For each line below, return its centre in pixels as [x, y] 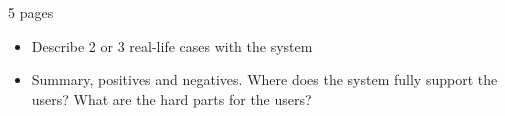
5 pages [31, 12]
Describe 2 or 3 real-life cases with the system [172, 45]
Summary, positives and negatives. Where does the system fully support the [264, 79]
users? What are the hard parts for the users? [171, 98]
